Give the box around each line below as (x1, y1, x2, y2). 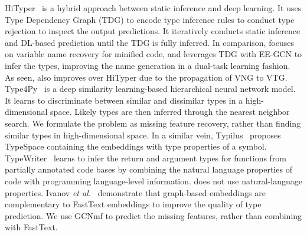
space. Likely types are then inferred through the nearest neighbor (50, 105, 290, 118)
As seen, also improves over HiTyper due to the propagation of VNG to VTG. (5, 71, 288, 83)
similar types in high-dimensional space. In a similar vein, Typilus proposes (5, 128, 281, 141)
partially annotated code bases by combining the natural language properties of (5, 163, 292, 176)
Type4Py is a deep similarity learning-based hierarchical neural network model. (5, 82, 296, 95)
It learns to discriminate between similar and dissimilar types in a (5, 94, 243, 106)
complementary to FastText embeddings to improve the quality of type (5, 198, 262, 210)
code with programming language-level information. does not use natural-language (5, 174, 302, 187)
